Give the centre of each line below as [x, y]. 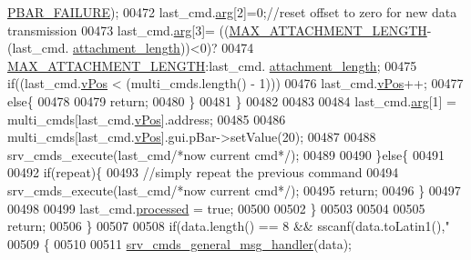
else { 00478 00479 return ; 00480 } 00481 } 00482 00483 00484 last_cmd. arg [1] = [232, 100]
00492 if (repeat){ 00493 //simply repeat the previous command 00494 [203, 172]
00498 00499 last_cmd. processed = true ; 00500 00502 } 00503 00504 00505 [216, 208]
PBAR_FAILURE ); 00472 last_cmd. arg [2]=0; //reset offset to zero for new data [232, 12]
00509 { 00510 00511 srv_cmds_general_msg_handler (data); [179, 243]
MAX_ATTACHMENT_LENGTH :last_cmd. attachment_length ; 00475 [212, 65]
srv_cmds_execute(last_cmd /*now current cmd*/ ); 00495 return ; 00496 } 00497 [234, 190]
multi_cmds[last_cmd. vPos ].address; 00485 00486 [147, 119]
